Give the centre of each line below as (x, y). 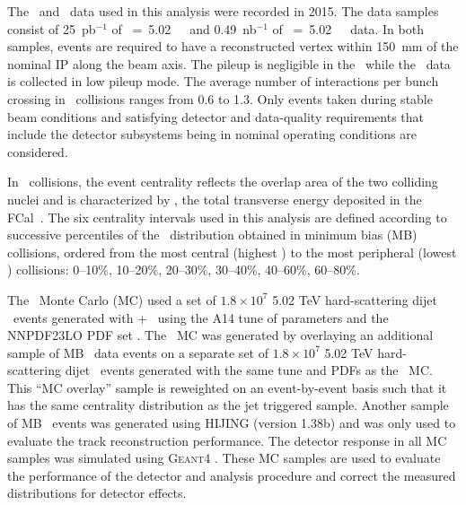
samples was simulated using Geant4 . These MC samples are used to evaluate (224, 458)
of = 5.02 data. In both (348, 28)
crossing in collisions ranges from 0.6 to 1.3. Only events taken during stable (220, 98)
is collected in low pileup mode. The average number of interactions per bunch (223, 81)
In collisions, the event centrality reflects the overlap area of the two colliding (223, 182)
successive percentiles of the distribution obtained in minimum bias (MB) (212, 235)
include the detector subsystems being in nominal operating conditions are (212, 134)
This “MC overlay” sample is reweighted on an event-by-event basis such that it (227, 387)
